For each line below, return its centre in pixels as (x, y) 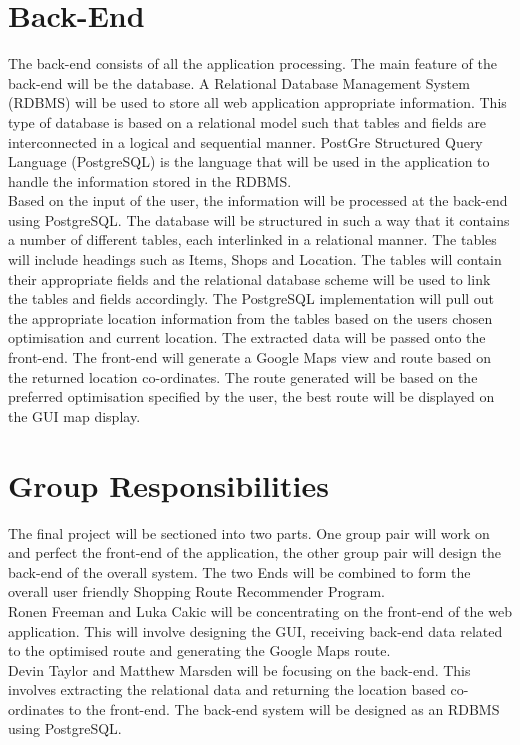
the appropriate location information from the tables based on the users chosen (250, 317)
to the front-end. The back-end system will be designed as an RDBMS (284, 708)
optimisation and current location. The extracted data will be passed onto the (247, 337)
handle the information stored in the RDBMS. (150, 180)
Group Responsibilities (168, 484)
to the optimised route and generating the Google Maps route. (199, 650)
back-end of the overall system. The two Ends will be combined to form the (239, 571)
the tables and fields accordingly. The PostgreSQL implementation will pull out (251, 298)
